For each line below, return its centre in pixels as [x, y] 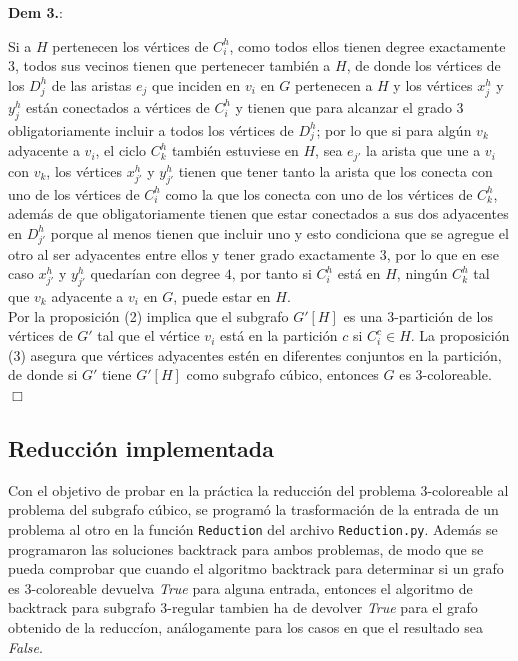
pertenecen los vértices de [130, 45]
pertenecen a [333, 84]
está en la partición [278, 335]
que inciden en [196, 84]
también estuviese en [235, 150]
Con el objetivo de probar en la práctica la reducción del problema [212, 489]
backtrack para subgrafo [82, 607]
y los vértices [433, 84]
